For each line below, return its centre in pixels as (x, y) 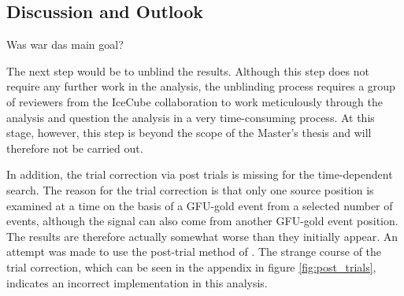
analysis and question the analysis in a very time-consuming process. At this (191, 117)
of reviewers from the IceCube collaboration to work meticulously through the (195, 101)
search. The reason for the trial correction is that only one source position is (190, 189)
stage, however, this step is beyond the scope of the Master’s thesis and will (189, 133)
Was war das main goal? (65, 44)
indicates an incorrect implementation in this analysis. (137, 282)
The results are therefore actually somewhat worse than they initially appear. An (202, 236)
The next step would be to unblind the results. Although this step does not (188, 70)
